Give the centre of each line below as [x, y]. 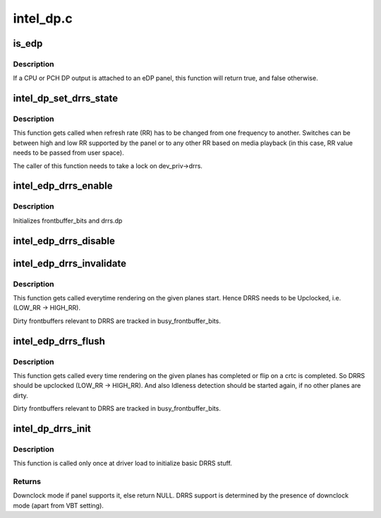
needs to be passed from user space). [68, 153]
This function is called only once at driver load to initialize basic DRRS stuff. [122, 464]
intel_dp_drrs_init [52, 429]
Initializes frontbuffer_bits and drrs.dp [68, 220]
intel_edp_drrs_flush [59, 341]
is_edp [28, 43]
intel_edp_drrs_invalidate [70, 263]
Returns [27, 482]
